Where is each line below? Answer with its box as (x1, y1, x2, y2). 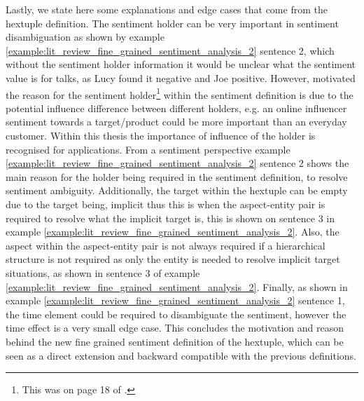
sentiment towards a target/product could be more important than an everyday (6, 114, 347, 129)
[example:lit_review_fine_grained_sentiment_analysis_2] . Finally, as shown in (6, 279, 348, 294)
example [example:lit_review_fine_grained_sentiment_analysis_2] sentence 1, (6, 293, 345, 308)
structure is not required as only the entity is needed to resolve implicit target (6, 252, 340, 266)
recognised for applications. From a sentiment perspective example (6, 142, 290, 156)
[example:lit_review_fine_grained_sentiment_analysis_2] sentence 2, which (6, 43, 335, 57)
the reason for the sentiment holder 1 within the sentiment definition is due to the (6, 85, 353, 102)
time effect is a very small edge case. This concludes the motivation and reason (6, 320, 344, 335)
